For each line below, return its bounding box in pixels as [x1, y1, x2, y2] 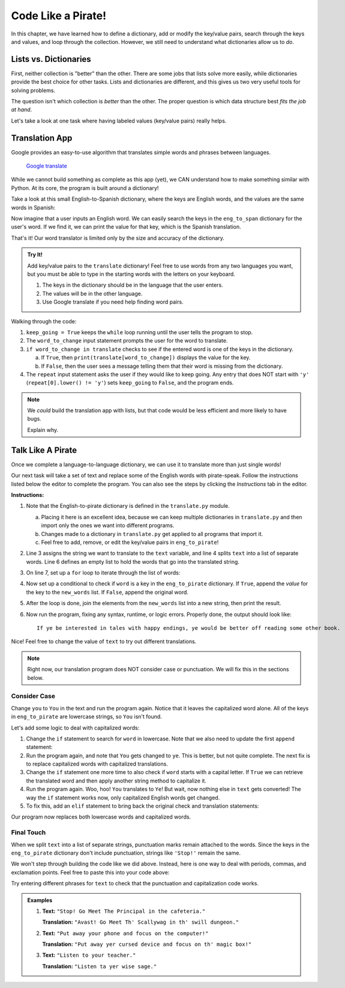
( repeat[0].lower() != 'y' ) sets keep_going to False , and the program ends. [26, 379, 234, 386]
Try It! [27, 251, 43, 258]
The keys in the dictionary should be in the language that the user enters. [42, 281, 223, 288]
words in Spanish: [11, 204, 56, 211]
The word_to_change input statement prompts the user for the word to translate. [26, 337, 228, 344]
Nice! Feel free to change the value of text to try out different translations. [11, 638, 197, 645]
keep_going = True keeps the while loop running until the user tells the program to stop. [26, 328, 253, 336]
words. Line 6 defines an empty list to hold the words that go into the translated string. [26, 558, 240, 565]
